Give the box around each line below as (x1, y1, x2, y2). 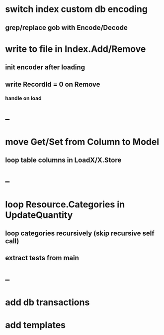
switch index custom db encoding (5, 3, 148, 15)
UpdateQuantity (5, 209, 73, 220)
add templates (5, 319, 66, 331)
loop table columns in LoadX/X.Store (5, 156, 122, 165)
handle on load (5, 95, 42, 102)
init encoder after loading (5, 63, 85, 72)
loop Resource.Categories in (5, 198, 125, 210)
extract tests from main (5, 254, 80, 262)
